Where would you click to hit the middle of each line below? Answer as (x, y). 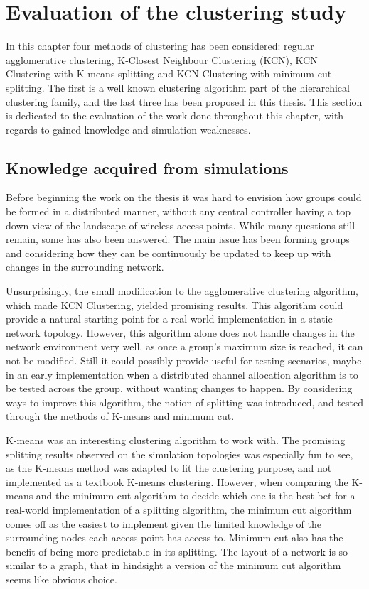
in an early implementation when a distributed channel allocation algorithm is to (182, 374)
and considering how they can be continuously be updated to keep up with (169, 253)
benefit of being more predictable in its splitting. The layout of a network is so (177, 551)
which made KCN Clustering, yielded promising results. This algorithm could (175, 304)
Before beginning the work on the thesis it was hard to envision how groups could (184, 197)
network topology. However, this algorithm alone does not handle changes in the (180, 332)
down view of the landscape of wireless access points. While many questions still (181, 225)
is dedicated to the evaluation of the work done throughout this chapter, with (175, 115)
